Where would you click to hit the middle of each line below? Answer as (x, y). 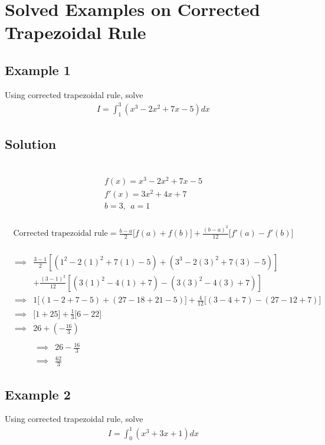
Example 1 (38, 69)
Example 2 (38, 394)
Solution (31, 144)
